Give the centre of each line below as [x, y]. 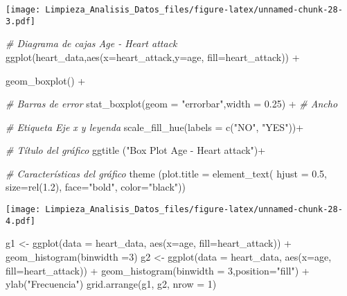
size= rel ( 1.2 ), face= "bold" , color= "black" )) [96, 187]
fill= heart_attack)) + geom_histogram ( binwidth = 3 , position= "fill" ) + [158, 270]
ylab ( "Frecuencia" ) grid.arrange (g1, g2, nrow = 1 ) [111, 284]
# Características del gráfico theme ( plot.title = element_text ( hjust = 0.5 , [167, 173]
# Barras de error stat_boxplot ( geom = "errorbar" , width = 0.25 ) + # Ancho [172, 104]
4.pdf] [20, 221]
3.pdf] [20, 21]
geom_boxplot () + [46, 80]
